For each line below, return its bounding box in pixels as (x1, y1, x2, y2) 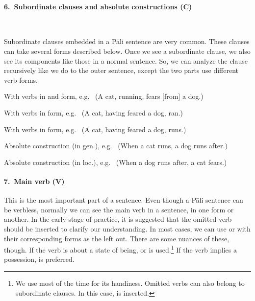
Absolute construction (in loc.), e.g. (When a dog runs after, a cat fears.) (4, 157, 227, 167)
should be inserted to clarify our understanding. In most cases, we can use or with (4, 223, 251, 233)
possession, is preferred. (4, 254, 75, 264)
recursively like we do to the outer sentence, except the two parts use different (4, 65, 238, 75)
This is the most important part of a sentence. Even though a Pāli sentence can (4, 195, 243, 205)
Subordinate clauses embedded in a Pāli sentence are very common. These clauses (4, 36, 250, 46)
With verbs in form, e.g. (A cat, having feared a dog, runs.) (4, 124, 186, 134)
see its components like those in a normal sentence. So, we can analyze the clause (4, 55, 248, 66)
